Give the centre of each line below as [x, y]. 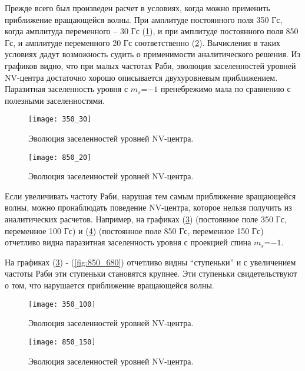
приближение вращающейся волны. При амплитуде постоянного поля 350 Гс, [144, 19]
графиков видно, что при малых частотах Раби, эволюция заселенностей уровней [150, 65]
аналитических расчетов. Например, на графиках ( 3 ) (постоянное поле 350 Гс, [146, 219]
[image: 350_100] [62, 304]
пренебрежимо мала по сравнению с [226, 89]
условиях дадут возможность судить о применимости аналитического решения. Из [153, 54]
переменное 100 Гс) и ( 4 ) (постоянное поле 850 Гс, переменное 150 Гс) [134, 230]
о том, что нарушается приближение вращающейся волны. [110, 285]
